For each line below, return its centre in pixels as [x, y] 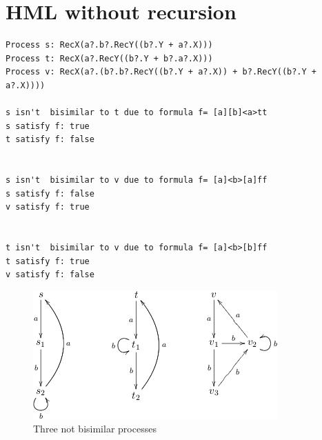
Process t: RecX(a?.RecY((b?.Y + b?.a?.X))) [109, 58]
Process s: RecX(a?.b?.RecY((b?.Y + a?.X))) [109, 45]
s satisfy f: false [50, 193]
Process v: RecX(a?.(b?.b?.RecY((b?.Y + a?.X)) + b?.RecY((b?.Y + [161, 72]
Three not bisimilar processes [95, 429]
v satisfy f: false [50, 275]
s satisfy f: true [48, 126]
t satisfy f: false [50, 140]
